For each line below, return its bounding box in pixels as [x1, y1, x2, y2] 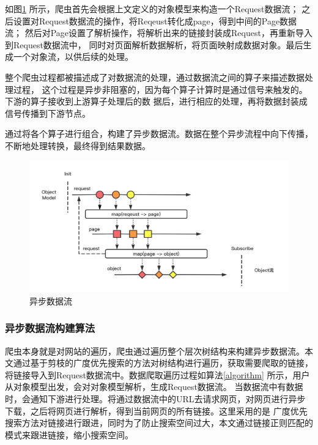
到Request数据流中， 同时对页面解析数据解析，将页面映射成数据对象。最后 [5, 38, 303, 51]
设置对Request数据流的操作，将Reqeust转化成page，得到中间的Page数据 [13, 14, 297, 27]
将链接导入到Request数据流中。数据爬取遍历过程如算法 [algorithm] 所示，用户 [5, 368, 310, 381]
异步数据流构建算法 [5, 320, 95, 336]
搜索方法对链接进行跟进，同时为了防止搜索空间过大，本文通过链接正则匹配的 [5, 416, 313, 429]
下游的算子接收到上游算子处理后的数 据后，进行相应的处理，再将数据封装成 [5, 95, 308, 108]
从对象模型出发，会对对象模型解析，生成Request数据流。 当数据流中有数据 [5, 380, 303, 393]
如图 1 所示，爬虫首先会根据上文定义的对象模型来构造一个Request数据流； [5, 2, 299, 15]
